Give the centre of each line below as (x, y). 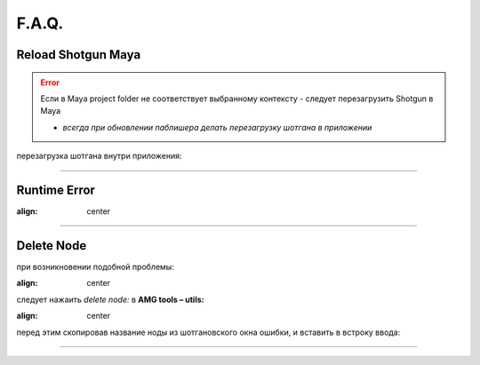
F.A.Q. (40, 23)
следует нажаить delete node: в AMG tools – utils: (110, 299)
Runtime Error (56, 190)
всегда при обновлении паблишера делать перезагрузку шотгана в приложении (217, 127)
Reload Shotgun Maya (79, 55)
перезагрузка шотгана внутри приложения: (99, 156)
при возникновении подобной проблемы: (96, 266)
